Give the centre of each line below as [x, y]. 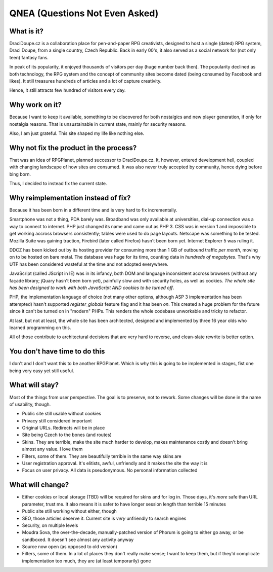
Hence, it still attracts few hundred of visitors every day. [67, 90]
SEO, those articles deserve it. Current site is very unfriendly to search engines [104, 518]
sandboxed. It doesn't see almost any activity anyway [78, 540]
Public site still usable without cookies [61, 414]
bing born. [20, 174]
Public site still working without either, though [70, 511]
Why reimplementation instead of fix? [70, 198]
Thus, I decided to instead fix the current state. [58, 184]
